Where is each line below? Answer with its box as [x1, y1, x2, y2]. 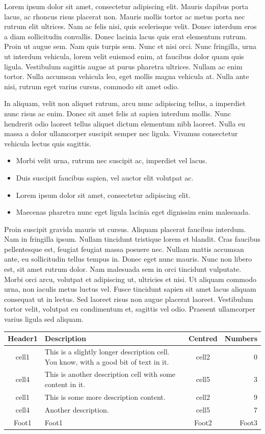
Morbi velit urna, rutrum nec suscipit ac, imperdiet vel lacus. [16, 155, 207, 166]
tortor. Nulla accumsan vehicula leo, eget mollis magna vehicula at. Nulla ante [4, 71, 249, 82]
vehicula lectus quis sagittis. [4, 138, 92, 148]
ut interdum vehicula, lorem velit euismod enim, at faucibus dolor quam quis [4, 50, 244, 61]
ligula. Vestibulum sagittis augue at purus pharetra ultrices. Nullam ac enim [4, 61, 243, 71]
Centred [188, 333, 218, 344]
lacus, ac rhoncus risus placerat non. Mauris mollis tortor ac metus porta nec [4, 11, 245, 21]
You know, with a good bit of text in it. [44, 356, 169, 367]
